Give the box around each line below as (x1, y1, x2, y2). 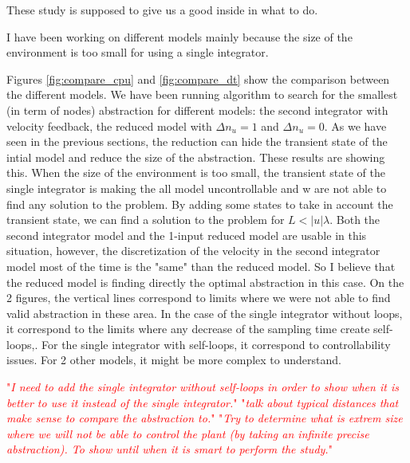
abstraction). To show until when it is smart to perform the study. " (6, 441, 333, 457)
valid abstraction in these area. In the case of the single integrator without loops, (6, 304, 403, 321)
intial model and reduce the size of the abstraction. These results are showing (6, 148, 385, 165)
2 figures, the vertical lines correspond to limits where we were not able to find (6, 289, 391, 306)
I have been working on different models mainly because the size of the (6, 28, 353, 45)
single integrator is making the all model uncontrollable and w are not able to (6, 179, 387, 196)
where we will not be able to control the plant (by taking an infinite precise (6, 425, 369, 441)
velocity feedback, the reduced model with (6, 117, 212, 134)
